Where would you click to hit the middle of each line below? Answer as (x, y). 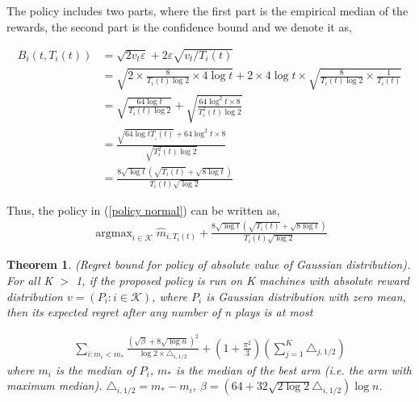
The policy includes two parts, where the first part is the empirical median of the (207, 10)
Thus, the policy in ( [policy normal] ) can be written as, (143, 209)
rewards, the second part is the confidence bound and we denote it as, (179, 26)
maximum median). (54, 385)
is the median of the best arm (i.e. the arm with (293, 369)
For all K (30, 280)
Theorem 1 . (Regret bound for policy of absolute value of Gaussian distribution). (209, 264)
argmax (114, 233)
